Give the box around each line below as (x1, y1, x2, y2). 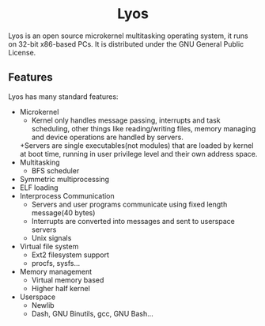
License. (8, 47, 36, 57)
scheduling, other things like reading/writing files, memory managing (31, 123, 256, 133)
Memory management (19, 267, 93, 276)
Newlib (31, 300, 55, 309)
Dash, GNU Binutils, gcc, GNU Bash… (31, 309, 154, 318)
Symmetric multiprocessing (19, 174, 109, 184)
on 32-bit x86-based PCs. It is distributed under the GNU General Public (8, 39, 244, 48)
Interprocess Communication (19, 191, 115, 200)
